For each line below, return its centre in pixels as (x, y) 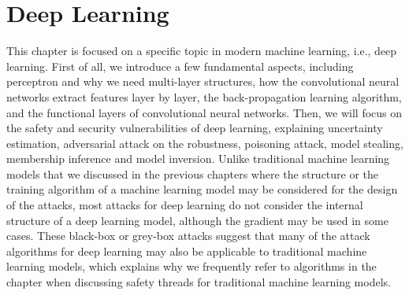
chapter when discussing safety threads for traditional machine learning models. (199, 282)
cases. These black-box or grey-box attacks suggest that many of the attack (188, 236)
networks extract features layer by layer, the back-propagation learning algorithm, (204, 96)
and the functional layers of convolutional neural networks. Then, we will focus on (204, 112)
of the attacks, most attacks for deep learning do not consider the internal (185, 205)
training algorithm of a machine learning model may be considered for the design (202, 189)
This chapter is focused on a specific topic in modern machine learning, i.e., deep (202, 51)
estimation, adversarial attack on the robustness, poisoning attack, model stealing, (205, 143)
